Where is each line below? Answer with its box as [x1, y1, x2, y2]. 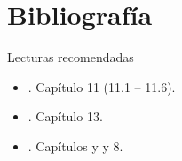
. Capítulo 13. [28, 107, 103, 126]
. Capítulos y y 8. [28, 136, 123, 155]
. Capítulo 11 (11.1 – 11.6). [28, 77, 176, 96]
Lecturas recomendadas [7, 48, 134, 66]
